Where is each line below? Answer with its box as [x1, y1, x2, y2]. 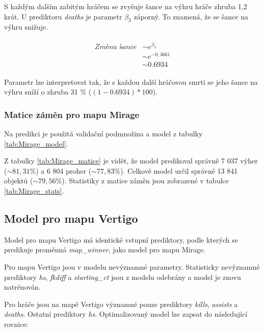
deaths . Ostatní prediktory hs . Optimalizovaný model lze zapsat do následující [4, 309, 248, 319]
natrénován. [4, 281, 41, 292]
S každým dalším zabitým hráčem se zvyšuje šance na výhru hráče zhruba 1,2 [4, 1, 247, 11]
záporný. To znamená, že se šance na [134, 11, 248, 21]
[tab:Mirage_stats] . [4, 185, 64, 196]
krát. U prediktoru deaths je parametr [4, 11, 122, 21]
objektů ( [4, 175, 33, 186]
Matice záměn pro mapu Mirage [4, 108, 140, 121]
